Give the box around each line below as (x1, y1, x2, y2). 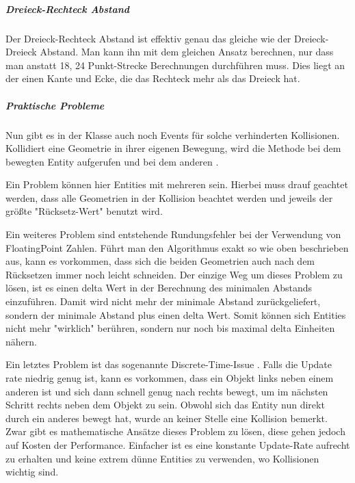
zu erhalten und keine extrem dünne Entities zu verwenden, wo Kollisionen (5, 451, 319, 465)
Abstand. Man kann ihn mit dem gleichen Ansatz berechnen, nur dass (40, 44, 334, 59)
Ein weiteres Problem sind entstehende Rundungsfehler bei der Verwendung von (5, 227, 341, 241)
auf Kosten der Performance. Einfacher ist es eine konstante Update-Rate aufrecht (5, 437, 350, 452)
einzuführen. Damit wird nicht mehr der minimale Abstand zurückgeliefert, (5, 294, 321, 309)
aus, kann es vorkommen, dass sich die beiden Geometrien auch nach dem (5, 254, 315, 268)
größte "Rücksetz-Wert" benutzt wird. (5, 204, 163, 218)
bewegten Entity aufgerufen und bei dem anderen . (5, 154, 219, 168)
